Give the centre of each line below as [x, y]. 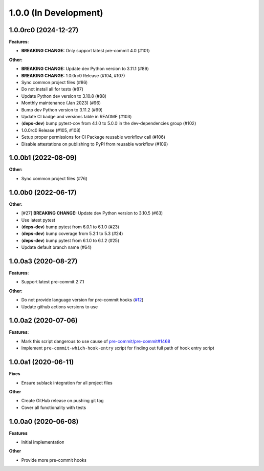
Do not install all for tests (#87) [52, 89]
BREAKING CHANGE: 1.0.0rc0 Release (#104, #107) [73, 75]
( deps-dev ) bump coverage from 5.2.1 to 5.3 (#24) [72, 234]
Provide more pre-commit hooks [54, 460]
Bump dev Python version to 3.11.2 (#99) [62, 109]
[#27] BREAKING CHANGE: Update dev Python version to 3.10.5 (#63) [92, 213]
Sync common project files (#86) [55, 83]
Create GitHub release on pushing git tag [62, 401]
